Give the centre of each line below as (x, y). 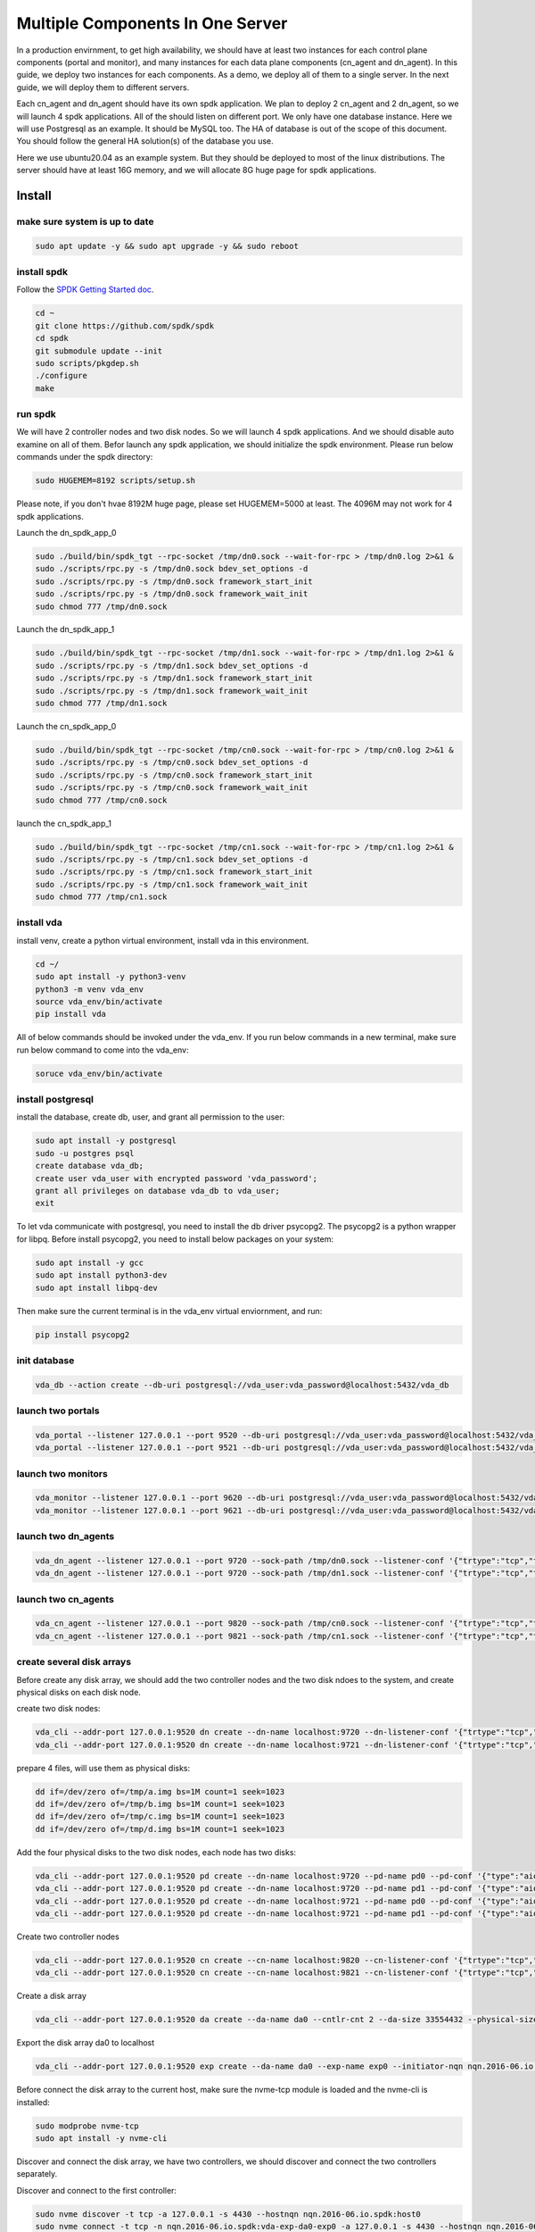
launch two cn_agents (66, 1599)
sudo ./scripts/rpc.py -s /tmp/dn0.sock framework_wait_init (172, 594)
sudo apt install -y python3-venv (111, 977)
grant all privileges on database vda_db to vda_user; (157, 1191)
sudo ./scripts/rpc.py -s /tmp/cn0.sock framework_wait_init (172, 787)
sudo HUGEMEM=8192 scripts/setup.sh (115, 481)
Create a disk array (51, 1996)
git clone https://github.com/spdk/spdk (124, 325)
